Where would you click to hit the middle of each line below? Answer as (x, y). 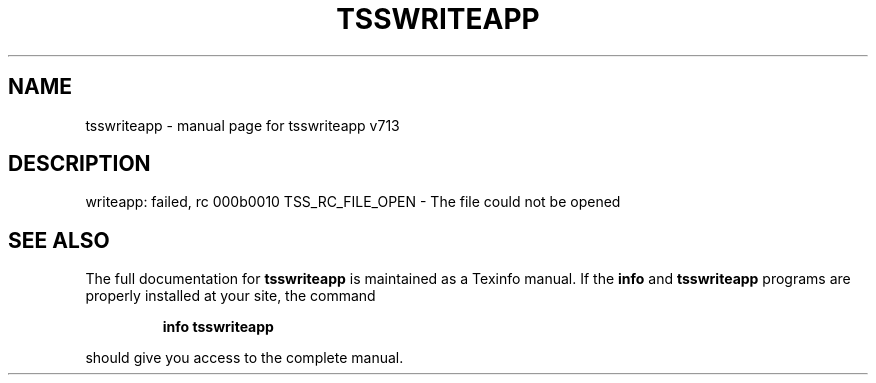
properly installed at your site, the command (230, 296)
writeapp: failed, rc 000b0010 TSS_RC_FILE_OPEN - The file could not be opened (353, 202)
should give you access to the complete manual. (244, 358)
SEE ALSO (59, 240)
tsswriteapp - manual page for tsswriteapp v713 (242, 125)
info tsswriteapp (218, 327)
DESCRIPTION (79, 164)
